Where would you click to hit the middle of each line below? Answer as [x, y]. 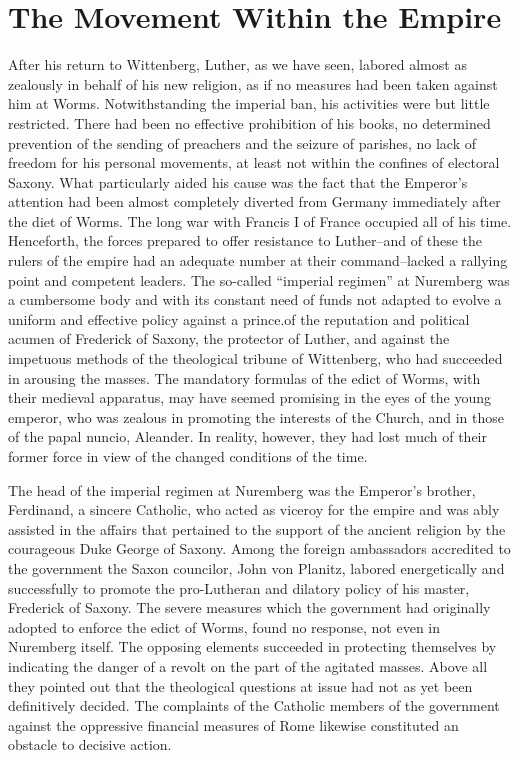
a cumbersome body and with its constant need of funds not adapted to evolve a [255, 299]
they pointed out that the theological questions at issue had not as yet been [240, 685]
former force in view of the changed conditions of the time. [188, 456]
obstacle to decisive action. [90, 744]
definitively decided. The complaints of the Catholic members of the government [254, 705]
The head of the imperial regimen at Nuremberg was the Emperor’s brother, [242, 489]
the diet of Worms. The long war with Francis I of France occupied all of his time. [260, 220]
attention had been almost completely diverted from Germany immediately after [254, 201]
